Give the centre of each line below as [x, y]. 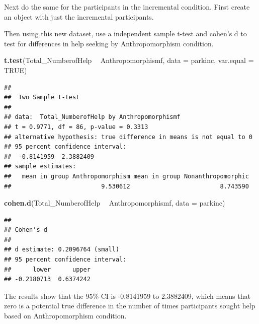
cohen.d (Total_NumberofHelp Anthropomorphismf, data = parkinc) [115, 203]
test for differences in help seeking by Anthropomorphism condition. [109, 43]
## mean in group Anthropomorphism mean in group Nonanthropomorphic [126, 176]
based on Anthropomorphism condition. [65, 316]
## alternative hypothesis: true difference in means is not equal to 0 [128, 137]
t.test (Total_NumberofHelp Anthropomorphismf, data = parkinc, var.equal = [129, 60]
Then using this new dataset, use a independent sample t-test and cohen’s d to [125, 34]
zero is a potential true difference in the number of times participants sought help [130, 306]
